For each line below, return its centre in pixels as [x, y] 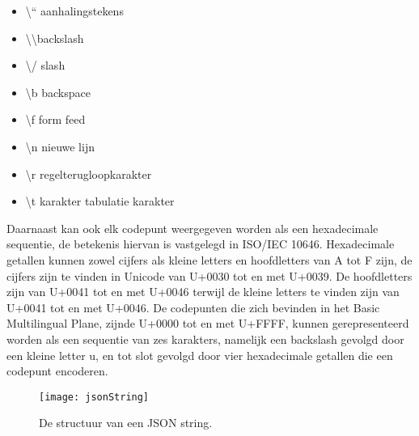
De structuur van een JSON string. [126, 423]
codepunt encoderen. [57, 371]
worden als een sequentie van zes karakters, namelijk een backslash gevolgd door [205, 339]
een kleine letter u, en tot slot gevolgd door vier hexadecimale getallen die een [200, 355]
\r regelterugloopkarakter [89, 174]
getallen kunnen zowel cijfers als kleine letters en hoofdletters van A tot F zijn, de [209, 259]
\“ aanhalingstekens [74, 11]
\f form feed [55, 119]
